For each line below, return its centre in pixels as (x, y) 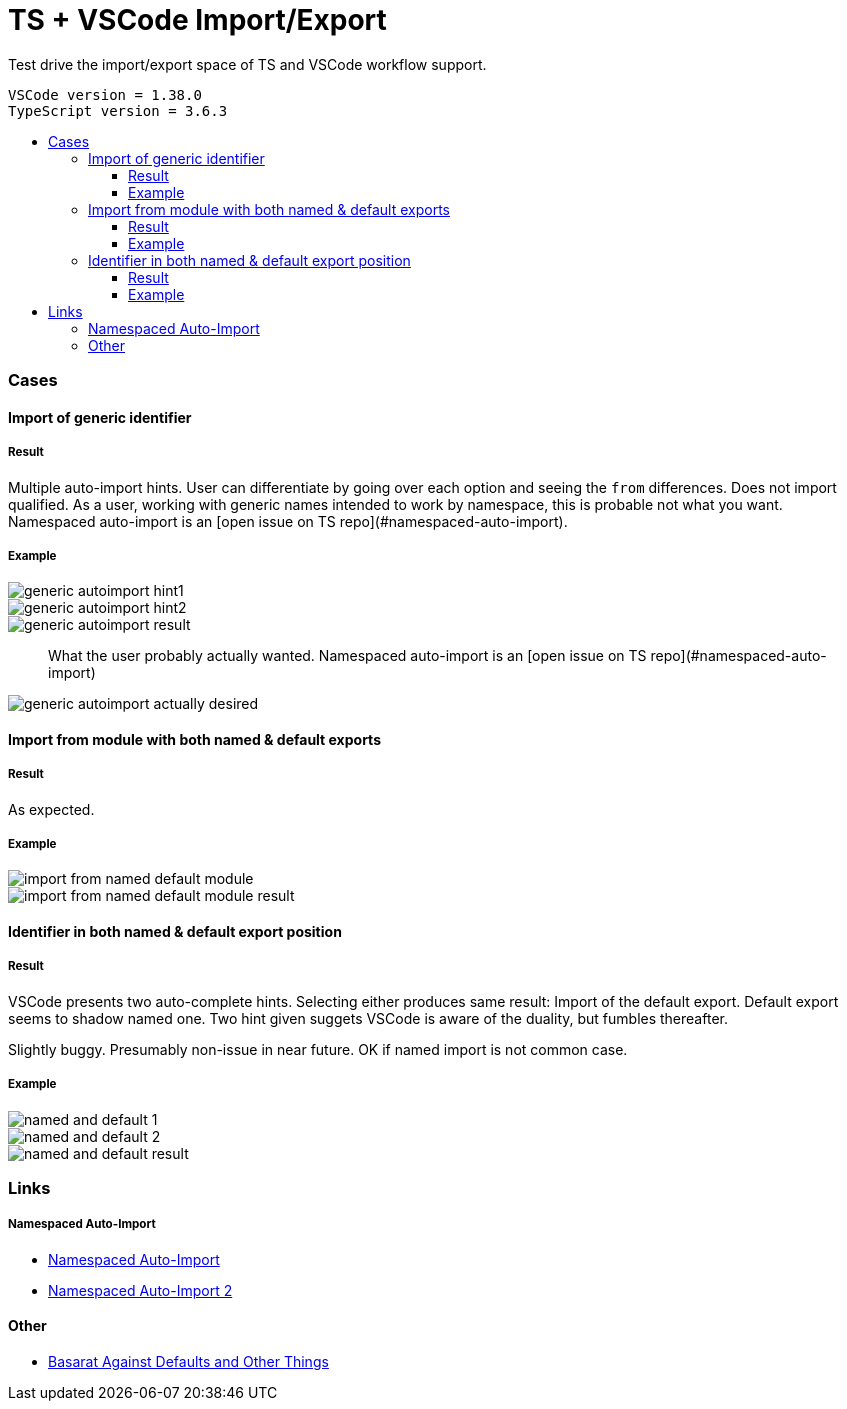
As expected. (51, 809)
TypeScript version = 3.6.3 (118, 110)
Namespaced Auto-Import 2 (140, 1290)
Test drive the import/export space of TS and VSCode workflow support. (247, 64)
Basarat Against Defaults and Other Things (188, 1362)
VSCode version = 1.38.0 (105, 94)
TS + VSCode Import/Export (197, 20)
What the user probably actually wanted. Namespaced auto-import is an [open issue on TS (347, 656)
